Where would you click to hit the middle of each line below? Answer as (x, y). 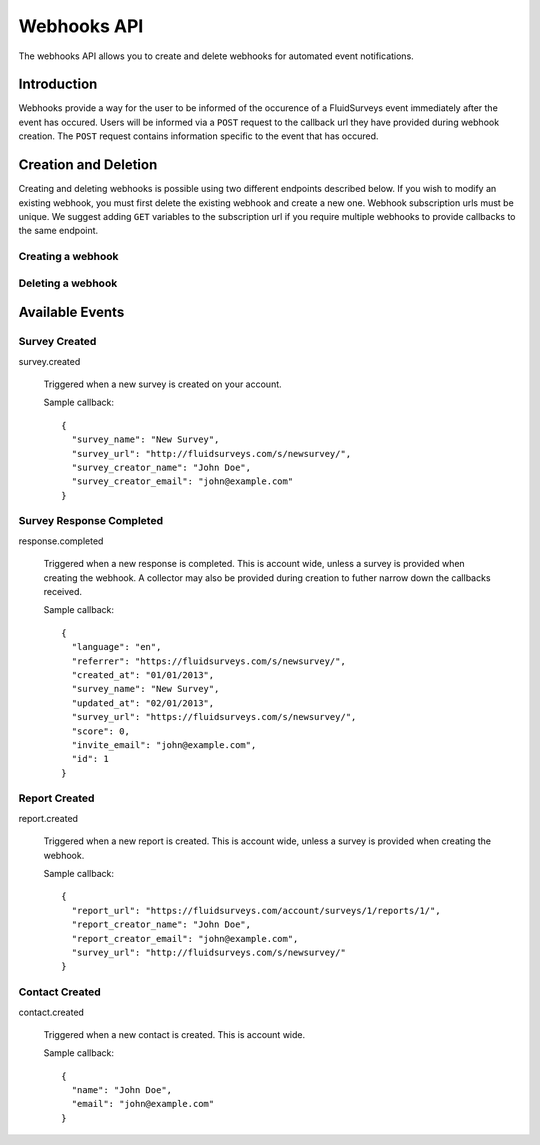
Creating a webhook (68, 257)
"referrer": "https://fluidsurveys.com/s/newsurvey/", (209, 661)
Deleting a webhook (68, 283)
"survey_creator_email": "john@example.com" (182, 481)
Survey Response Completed (91, 521)
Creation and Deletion (88, 165)
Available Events (71, 312)
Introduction (58, 84)
